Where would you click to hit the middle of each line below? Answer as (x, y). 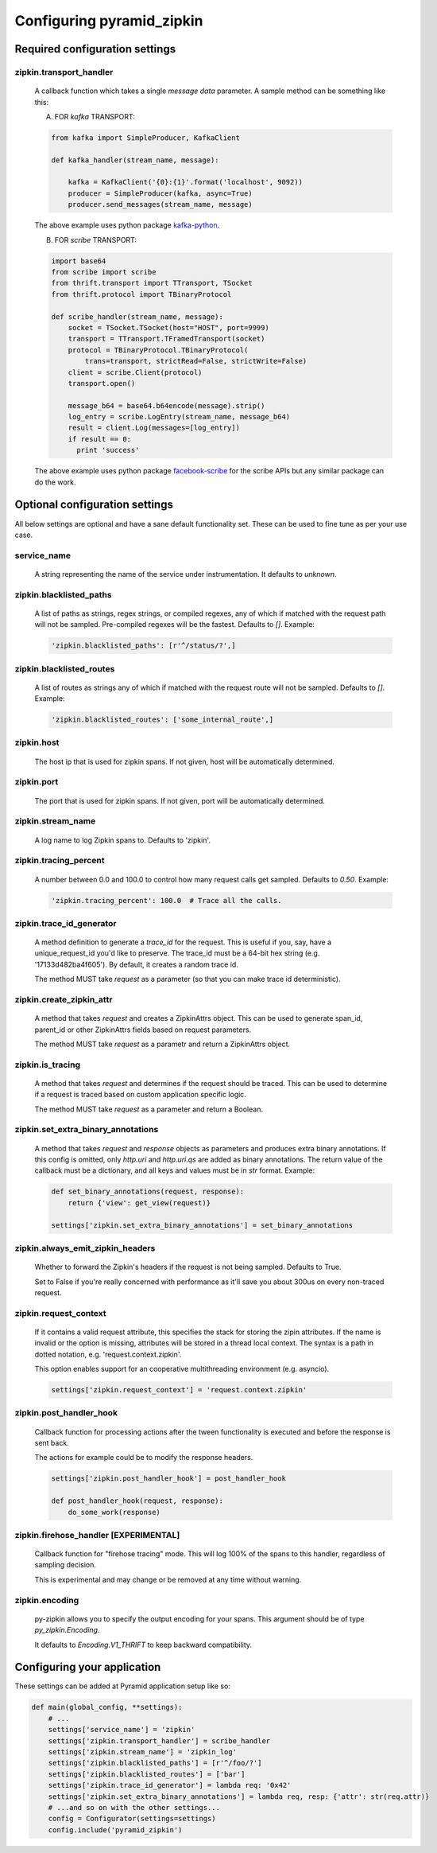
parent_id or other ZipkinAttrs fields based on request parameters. (143, 1030)
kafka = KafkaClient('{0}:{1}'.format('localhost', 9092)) (186, 182)
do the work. (55, 482)
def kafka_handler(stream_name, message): (135, 160)
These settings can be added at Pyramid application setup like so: (122, 1686)
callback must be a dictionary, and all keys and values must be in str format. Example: (175, 1170)
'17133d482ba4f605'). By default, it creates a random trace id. (136, 964)
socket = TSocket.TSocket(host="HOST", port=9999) (168, 327)
